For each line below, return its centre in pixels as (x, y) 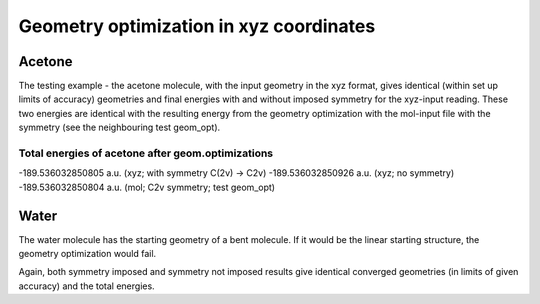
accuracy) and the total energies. (86, 286)
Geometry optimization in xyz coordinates (197, 26)
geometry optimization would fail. (87, 254)
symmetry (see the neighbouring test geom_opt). (119, 127)
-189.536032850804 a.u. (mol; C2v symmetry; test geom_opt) (146, 187)
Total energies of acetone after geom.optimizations (146, 153)
